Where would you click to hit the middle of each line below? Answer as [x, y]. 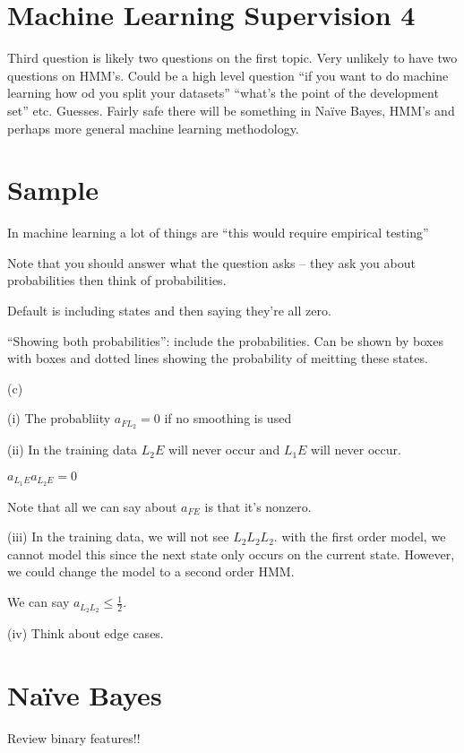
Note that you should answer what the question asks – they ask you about [211, 262]
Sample [53, 190]
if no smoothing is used [228, 418]
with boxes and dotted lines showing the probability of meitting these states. [218, 358]
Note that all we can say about [92, 506]
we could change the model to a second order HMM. [151, 571]
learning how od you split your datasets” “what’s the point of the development [223, 93]
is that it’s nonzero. [258, 506]
